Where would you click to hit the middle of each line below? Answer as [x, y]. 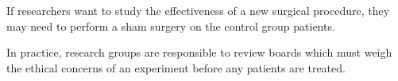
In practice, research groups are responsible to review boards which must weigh [199, 52]
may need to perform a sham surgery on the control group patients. [171, 26]
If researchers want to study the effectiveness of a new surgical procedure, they [198, 10]
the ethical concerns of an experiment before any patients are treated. [176, 67]
